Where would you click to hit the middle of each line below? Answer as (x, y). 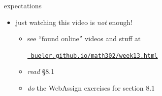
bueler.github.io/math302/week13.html (94, 56)
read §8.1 (41, 71)
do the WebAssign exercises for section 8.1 (91, 88)
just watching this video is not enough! (74, 22)
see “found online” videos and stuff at (84, 38)
